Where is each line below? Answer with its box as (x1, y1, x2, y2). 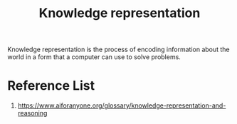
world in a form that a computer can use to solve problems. (7, 53, 181, 61)
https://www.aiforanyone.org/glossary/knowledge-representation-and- (17, 101, 226, 110)
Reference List (7, 78, 95, 94)
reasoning (17, 109, 48, 118)
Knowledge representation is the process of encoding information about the (7, 45, 230, 54)
